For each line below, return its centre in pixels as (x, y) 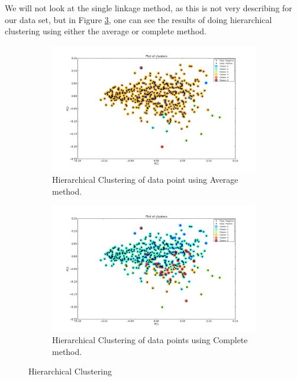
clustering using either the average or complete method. (106, 31)
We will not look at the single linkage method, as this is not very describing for (148, 8)
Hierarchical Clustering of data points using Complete (150, 340)
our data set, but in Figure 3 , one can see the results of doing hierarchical (138, 19)
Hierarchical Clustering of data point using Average (145, 180)
